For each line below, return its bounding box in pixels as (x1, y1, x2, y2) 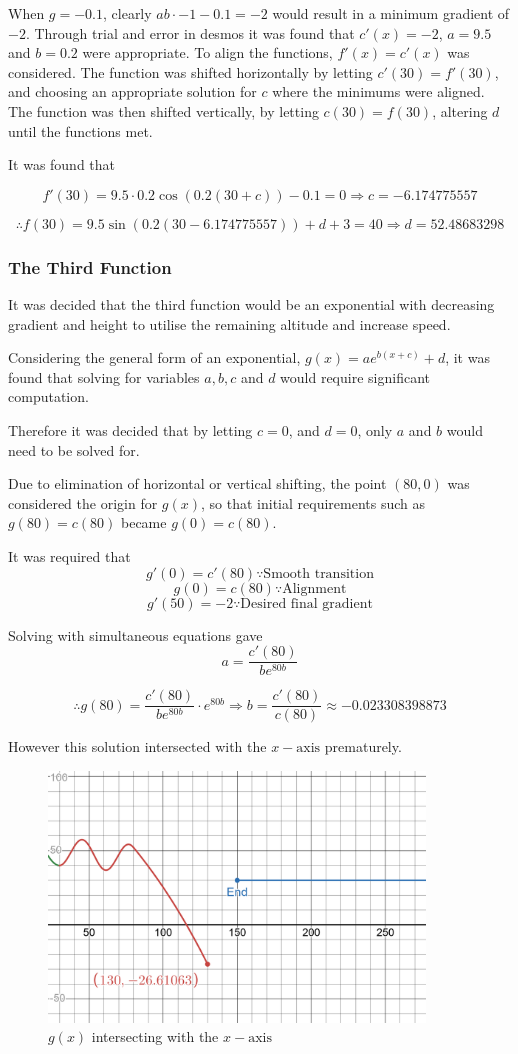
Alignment (282, 581, 347, 596)
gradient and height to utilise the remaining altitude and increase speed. (8, 313, 451, 334)
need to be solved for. (8, 439, 140, 460)
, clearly (103, 3, 152, 23)
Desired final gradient (240, 596, 373, 611)
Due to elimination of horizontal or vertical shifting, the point (8, 473, 387, 494)
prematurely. (324, 736, 402, 757)
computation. (8, 386, 89, 407)
